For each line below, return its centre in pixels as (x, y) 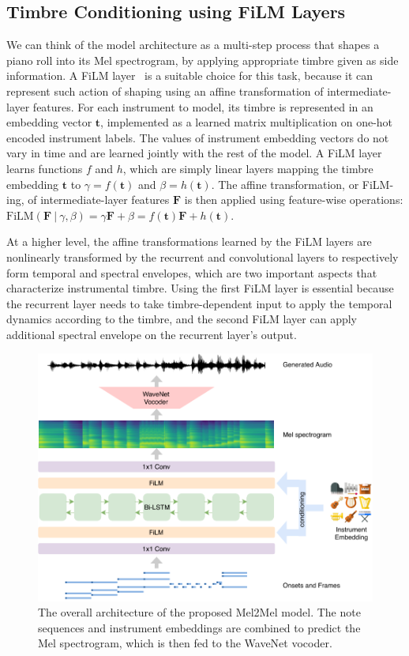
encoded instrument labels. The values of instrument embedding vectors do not (198, 137)
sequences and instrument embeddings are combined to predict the (199, 627)
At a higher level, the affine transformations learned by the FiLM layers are (189, 241)
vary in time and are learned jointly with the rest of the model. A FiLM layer (194, 153)
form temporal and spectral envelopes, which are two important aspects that (192, 272)
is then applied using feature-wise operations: (294, 200)
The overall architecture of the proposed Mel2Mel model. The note (199, 612)
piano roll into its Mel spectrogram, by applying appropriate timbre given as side (203, 60)
